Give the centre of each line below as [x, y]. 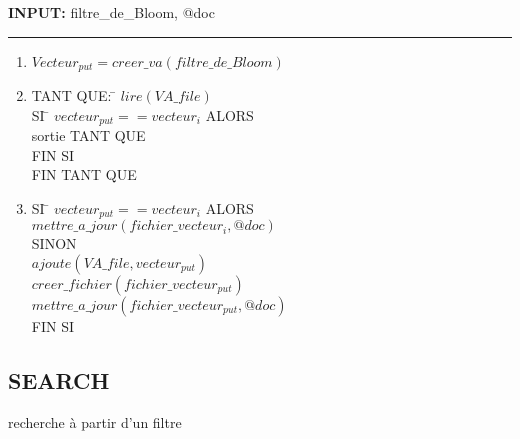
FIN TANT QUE [84, 174]
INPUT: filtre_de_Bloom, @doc [111, 12]
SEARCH [59, 379]
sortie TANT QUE [88, 135]
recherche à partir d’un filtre [95, 421]
